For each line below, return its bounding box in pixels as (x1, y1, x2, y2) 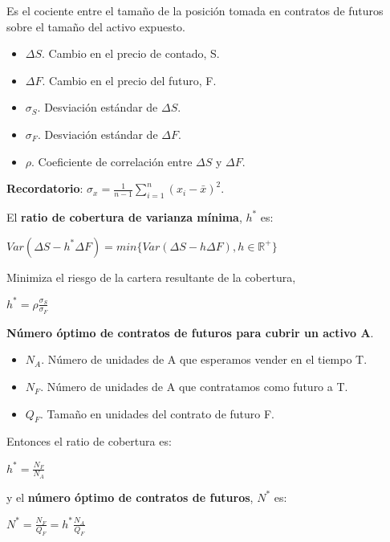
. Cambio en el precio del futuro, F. (42, 71, 217, 88)
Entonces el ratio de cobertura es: (6, 433, 172, 450)
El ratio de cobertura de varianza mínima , (6, 208, 242, 225)
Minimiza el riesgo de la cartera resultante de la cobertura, (6, 268, 296, 285)
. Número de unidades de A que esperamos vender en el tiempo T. (41, 351, 368, 368)
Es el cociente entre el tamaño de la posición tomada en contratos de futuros (6, 2, 384, 18)
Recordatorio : (6, 180, 83, 197)
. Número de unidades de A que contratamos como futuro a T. (40, 378, 348, 395)
